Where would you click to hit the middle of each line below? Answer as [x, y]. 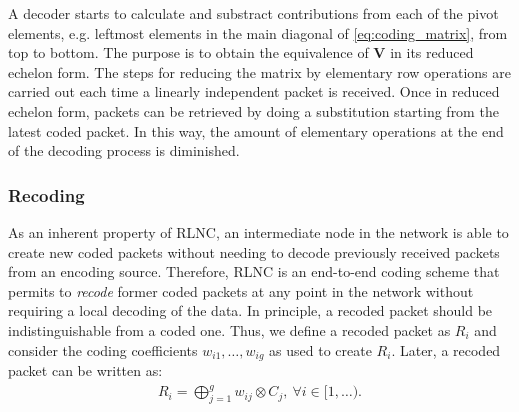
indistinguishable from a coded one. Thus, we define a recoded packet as [229, 329]
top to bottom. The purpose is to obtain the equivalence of [188, 52]
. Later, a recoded [446, 349]
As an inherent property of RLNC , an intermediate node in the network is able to [258, 231]
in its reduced [432, 52]
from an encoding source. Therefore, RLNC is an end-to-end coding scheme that [254, 271]
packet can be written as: [85, 369]
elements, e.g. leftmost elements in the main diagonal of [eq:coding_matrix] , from [258, 32]
